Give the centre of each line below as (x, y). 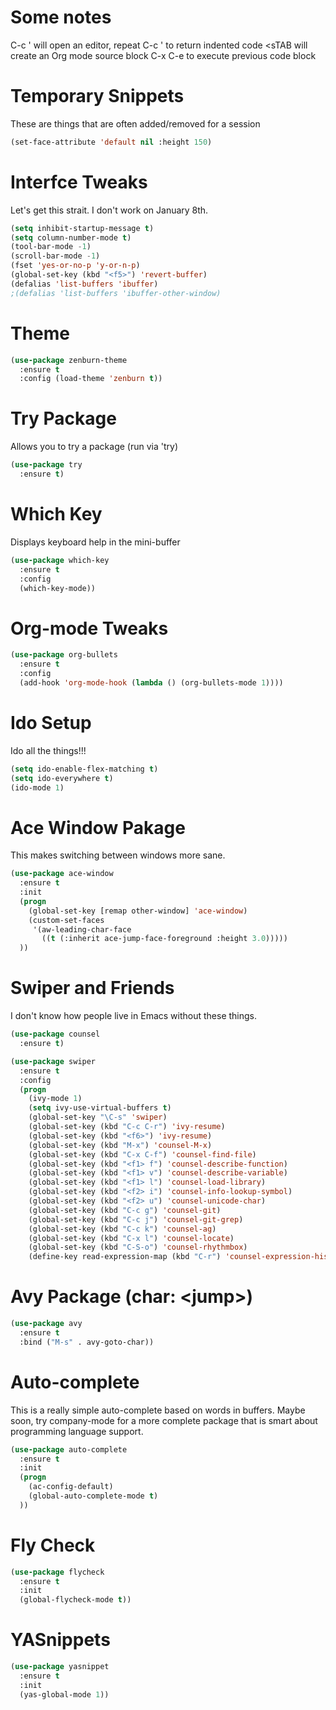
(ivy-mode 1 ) (55, 1099)
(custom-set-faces (66, 920)
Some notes (61, 17)
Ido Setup (51, 723)
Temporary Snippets (97, 96)
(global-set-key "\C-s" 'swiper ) (98, 1117)
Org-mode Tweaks (89, 628)
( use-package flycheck (57, 1572)
